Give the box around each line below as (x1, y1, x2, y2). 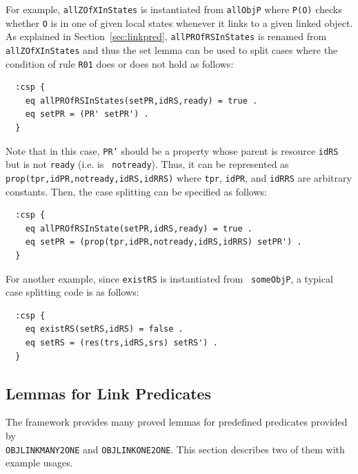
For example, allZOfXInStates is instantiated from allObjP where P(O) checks (6, 2, 342, 16)
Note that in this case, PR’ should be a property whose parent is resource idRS (6, 143, 339, 158)
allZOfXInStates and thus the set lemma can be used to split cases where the (6, 42, 338, 57)
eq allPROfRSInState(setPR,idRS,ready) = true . (25, 223, 252, 234)
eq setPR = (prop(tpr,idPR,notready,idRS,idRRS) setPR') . (25, 237, 302, 247)
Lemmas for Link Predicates (6, 382, 212, 404)
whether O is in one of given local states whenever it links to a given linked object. (6, 15, 353, 30)
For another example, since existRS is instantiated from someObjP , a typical (6, 271, 333, 285)
